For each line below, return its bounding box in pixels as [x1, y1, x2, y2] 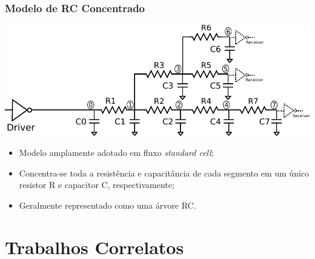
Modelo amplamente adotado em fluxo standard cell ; [19, 146, 214, 159]
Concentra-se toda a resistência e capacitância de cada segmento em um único [19, 166, 310, 179]
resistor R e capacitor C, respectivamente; [19, 178, 174, 191]
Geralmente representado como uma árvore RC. [19, 198, 196, 211]
